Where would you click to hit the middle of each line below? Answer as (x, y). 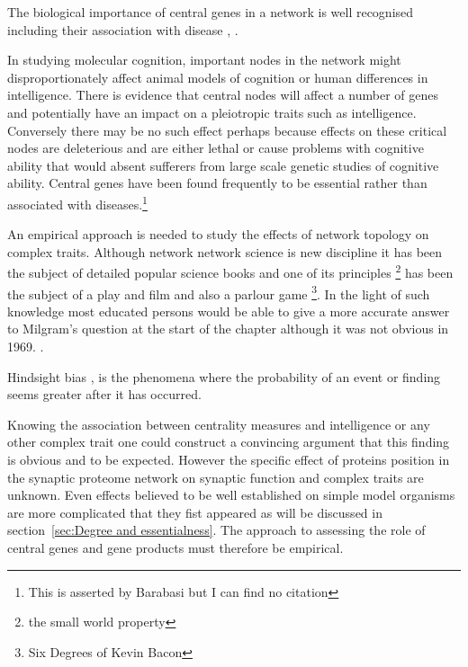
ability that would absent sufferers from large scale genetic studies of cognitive (223, 165)
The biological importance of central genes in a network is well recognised (211, 12)
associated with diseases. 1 (77, 202)
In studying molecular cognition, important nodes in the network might (204, 60)
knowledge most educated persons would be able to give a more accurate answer (229, 311)
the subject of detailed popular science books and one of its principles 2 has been (230, 271)
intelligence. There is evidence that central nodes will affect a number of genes (223, 95)
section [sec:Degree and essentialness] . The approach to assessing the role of (216, 530)
